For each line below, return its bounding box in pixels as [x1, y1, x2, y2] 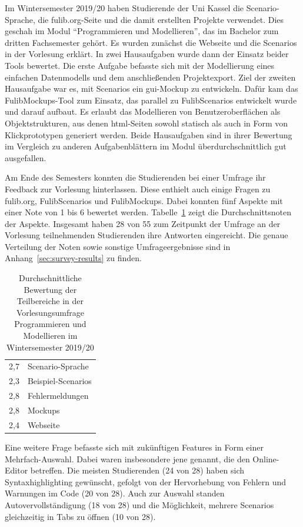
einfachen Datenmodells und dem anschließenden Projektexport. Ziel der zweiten [5, 71, 296, 83]
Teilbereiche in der [16, 295, 84, 307]
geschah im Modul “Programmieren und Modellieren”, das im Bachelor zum [5, 25, 279, 37]
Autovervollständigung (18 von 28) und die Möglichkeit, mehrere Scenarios [5, 498, 274, 511]
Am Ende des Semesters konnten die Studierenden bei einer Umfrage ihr [5, 171, 266, 184]
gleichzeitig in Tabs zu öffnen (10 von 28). [5, 510, 156, 522]
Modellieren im [23, 329, 78, 342]
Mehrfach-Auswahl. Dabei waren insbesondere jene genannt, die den [5, 452, 250, 465]
